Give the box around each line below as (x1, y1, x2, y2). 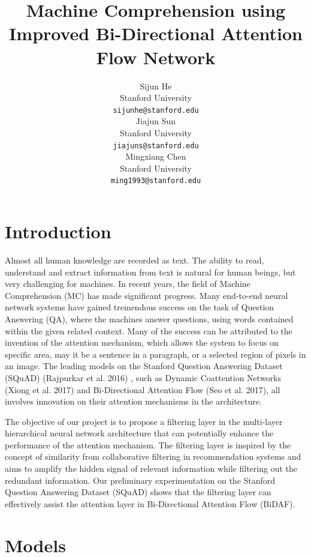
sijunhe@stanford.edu (113, 106, 199, 115)
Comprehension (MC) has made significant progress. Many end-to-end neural (5, 289, 288, 301)
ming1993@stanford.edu (110, 176, 201, 185)
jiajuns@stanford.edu (113, 141, 199, 150)
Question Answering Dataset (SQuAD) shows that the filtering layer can (5, 486, 271, 498)
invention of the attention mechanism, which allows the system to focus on (5, 336, 279, 349)
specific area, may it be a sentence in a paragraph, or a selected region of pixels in (5, 348, 306, 360)
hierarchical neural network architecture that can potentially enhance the (5, 427, 274, 439)
